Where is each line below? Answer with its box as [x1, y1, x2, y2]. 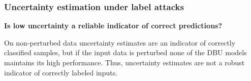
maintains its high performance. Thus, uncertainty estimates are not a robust [4, 57, 245, 67]
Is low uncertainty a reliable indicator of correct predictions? [4, 20, 223, 31]
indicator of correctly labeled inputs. [4, 67, 118, 77]
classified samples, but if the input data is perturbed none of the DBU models [4, 47, 247, 58]
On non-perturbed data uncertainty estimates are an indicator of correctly [4, 37, 236, 48]
